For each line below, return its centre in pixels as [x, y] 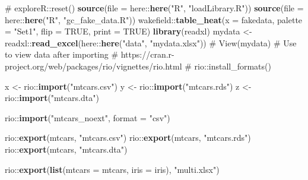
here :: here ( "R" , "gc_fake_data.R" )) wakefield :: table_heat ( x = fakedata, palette [154, 19]
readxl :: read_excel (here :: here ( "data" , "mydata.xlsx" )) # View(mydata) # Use [151, 42]
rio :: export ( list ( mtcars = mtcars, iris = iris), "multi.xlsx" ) [112, 169]
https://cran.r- [147, 54]
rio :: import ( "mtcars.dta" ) [52, 98]
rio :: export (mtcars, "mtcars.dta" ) [66, 149]
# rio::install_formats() [228, 66]
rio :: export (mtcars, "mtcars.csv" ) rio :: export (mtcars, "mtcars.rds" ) [128, 138]
